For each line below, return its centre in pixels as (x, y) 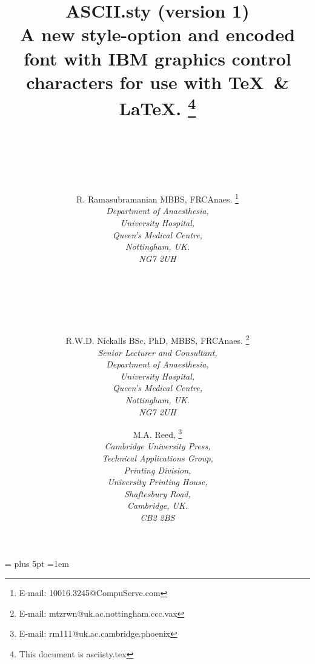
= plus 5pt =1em (37, 563)
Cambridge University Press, (157, 446)
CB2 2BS (157, 517)
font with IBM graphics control (157, 58)
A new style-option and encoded (157, 34)
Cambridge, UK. (157, 505)
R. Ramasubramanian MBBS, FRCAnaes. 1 (157, 198)
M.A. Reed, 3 (157, 433)
